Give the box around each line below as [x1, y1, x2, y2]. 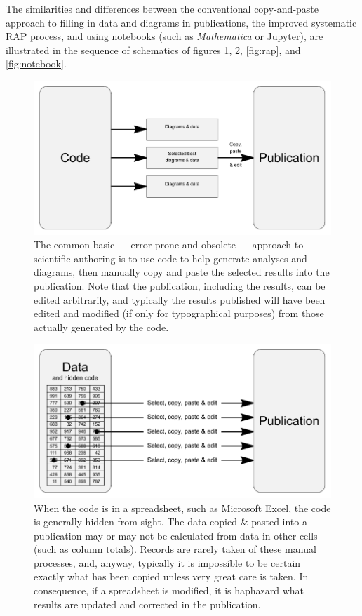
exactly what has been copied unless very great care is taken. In [34, 569, 309, 584]
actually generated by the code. [34, 319, 169, 334]
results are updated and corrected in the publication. [34, 596, 261, 611]
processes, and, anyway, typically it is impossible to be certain [34, 555, 301, 570]
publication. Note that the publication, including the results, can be [34, 278, 326, 293]
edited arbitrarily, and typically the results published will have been [34, 292, 326, 307]
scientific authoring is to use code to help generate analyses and [34, 250, 307, 265]
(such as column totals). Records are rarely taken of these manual [34, 542, 316, 556]
